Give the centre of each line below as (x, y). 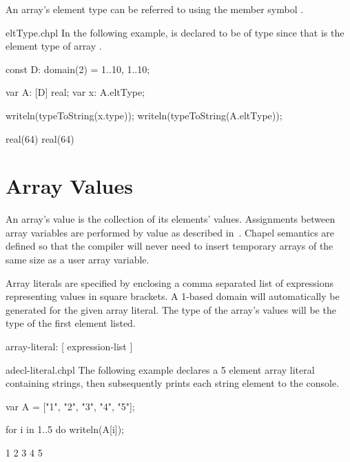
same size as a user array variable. (78, 260)
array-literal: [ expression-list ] (69, 346)
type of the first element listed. (71, 323)
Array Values (69, 186)
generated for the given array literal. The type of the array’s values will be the (171, 309)
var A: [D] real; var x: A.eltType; (75, 92)
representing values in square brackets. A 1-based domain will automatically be (173, 296)
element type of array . (54, 46)
